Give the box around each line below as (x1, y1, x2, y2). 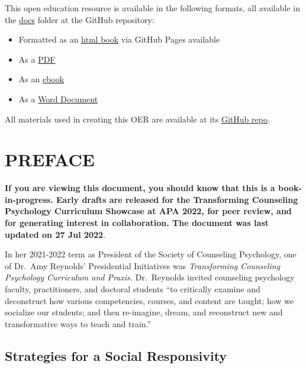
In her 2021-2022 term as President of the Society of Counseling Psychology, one (5, 248, 297, 260)
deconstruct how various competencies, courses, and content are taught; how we (5, 294, 294, 306)
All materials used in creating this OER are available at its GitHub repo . (5, 112, 270, 125)
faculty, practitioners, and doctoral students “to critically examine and (5, 283, 260, 295)
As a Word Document (18, 92, 98, 105)
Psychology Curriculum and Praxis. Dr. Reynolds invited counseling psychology (5, 271, 295, 283)
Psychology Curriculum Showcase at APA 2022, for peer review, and (5, 205, 292, 217)
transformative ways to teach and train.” (5, 317, 152, 330)
